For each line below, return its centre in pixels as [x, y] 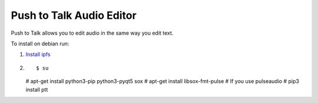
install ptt [37, 89]
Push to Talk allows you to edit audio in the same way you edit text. [92, 33]
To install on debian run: [40, 44]
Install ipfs [38, 54]
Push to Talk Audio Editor [74, 15]
